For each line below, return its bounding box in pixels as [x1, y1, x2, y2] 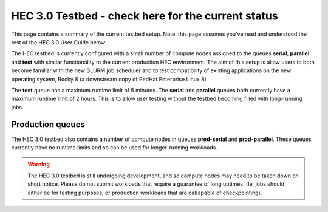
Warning [27, 161, 50, 168]
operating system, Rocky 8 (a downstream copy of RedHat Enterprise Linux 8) [11, 75, 207, 83]
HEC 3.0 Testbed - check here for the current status [11, 9, 279, 22]
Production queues [11, 119, 85, 130]
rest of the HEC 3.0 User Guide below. [11, 38, 107, 46]
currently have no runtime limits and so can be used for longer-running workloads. [11, 143, 218, 151]
